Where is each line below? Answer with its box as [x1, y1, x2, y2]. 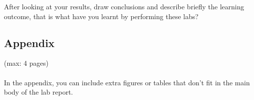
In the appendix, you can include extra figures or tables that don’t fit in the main [4, 77, 250, 87]
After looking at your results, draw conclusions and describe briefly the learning [4, 1, 244, 11]
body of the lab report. [4, 87, 73, 97]
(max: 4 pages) [4, 58, 49, 68]
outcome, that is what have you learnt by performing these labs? [4, 11, 198, 21]
